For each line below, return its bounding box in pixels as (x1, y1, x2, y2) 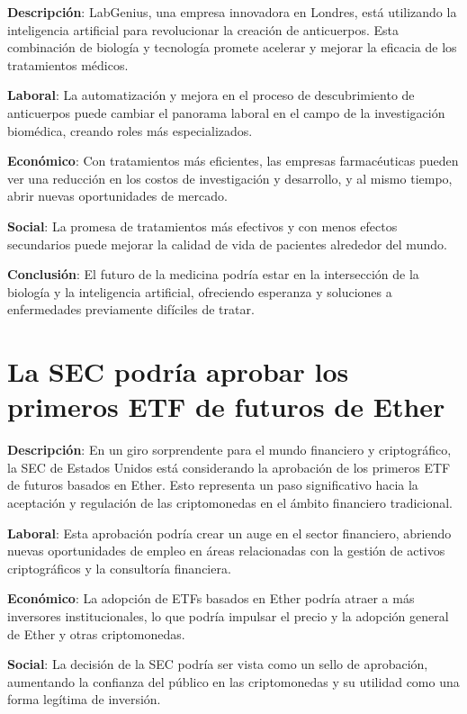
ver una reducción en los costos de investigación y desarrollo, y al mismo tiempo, (7, 168, 453, 187)
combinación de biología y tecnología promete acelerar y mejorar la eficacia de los (7, 38, 457, 57)
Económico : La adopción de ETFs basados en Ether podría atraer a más (7, 589, 415, 608)
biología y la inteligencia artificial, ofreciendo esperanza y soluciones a (7, 282, 392, 301)
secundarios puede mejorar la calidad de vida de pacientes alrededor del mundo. (7, 234, 447, 253)
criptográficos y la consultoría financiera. (7, 558, 231, 577)
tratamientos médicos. (7, 55, 129, 74)
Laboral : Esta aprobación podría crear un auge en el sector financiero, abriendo (7, 523, 452, 542)
